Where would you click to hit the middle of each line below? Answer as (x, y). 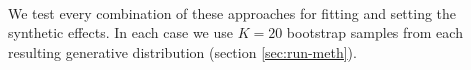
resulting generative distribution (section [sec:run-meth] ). (182, 51)
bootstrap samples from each (374, 32)
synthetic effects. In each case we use (120, 32)
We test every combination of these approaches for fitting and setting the (232, 12)
